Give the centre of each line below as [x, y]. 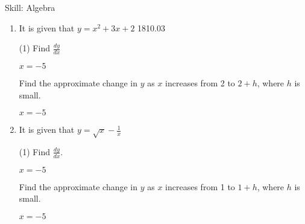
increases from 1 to [200, 186]
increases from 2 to [200, 83]
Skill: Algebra [30, 7]
